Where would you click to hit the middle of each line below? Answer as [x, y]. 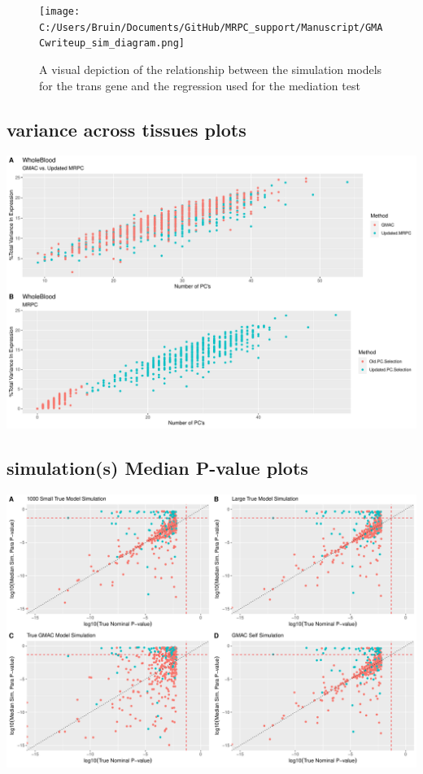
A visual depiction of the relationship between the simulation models [211, 69]
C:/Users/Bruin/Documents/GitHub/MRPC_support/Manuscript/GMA [211, 27]
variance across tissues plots [126, 129]
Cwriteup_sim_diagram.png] [112, 43]
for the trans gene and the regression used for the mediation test [200, 85]
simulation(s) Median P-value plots [157, 468]
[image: [60, 11]
